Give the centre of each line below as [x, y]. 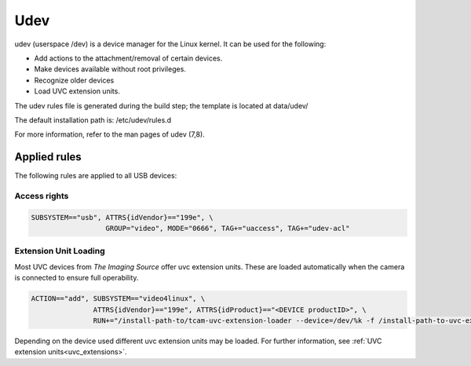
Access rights [42, 196]
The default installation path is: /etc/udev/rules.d [93, 120]
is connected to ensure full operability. [77, 278]
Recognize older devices [74, 80]
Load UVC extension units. [77, 91]
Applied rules [48, 157]
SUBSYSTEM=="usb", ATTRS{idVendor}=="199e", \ [122, 217]
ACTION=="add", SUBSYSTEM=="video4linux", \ [118, 299]
